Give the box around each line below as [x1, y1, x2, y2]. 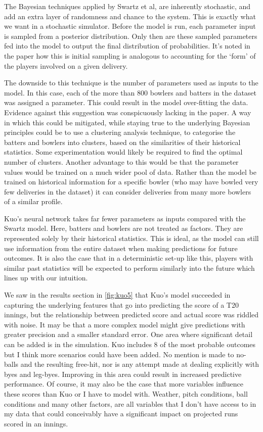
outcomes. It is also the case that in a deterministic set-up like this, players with [4, 253, 253, 263]
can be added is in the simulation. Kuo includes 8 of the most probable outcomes [4, 339, 256, 349]
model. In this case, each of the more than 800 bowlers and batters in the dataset [4, 87, 257, 98]
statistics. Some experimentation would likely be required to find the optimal [4, 147, 243, 157]
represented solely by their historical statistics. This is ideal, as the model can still [4, 233, 259, 244]
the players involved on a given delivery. [4, 60, 128, 71]
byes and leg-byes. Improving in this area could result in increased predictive [4, 368, 242, 379]
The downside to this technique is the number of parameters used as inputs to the [4, 77, 258, 88]
